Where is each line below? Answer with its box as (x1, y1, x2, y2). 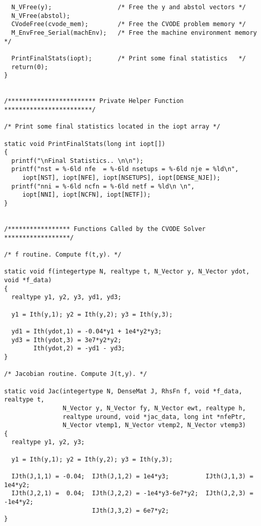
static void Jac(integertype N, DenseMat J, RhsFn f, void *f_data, (4, 387, 243, 395)
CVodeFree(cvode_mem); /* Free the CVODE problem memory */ (11, 20, 246, 28)
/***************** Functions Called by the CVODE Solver (4, 225, 206, 233)
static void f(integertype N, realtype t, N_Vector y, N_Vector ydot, (4, 268, 250, 276)
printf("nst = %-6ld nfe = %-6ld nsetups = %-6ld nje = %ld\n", (11, 165, 239, 173)
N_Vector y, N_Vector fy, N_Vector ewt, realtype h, (62, 404, 246, 412)
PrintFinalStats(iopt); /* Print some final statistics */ (11, 54, 246, 62)
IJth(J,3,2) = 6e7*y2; (92, 507, 169, 514)
